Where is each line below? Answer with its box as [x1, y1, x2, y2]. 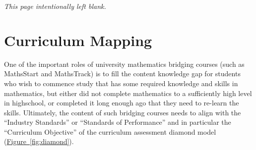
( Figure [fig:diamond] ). [4, 136, 74, 147]
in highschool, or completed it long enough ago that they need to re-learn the [4, 98, 239, 108]
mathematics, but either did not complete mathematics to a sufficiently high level [4, 88, 252, 98]
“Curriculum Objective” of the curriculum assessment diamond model [4, 126, 216, 137]
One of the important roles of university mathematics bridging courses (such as [4, 58, 245, 69]
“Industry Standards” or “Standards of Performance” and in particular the [4, 117, 231, 127]
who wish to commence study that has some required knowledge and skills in [4, 78, 238, 88]
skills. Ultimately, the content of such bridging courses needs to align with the [4, 107, 241, 117]
